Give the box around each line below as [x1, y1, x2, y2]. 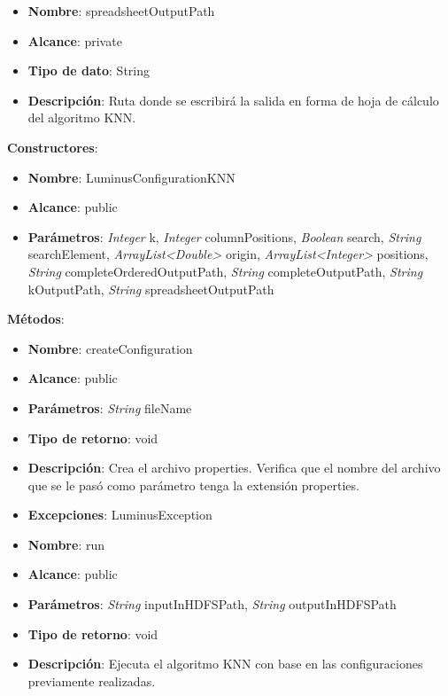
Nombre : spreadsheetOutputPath [27, 2, 215, 20]
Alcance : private [27, 31, 122, 50]
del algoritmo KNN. [27, 108, 136, 127]
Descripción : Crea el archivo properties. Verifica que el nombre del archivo [27, 458, 441, 477]
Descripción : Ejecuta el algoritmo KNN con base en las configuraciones [27, 654, 423, 673]
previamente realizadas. [27, 671, 156, 690]
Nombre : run [27, 535, 104, 553]
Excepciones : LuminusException [27, 505, 212, 524]
